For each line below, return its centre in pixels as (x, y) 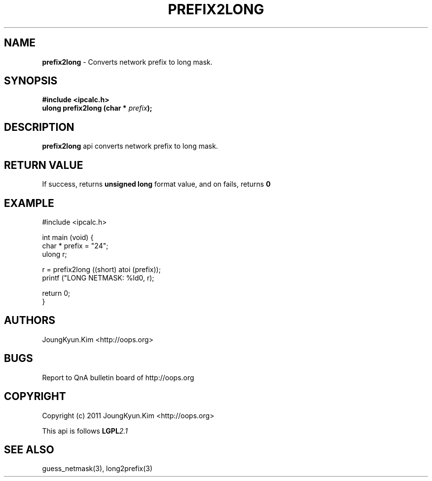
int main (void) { (68, 237)
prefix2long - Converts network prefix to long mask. (127, 62)
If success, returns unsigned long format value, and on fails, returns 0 (156, 184)
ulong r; (54, 254)
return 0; (56, 293)
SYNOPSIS (31, 81)
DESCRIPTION (39, 127)
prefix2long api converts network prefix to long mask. (130, 146)
